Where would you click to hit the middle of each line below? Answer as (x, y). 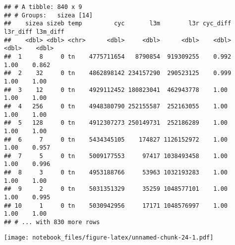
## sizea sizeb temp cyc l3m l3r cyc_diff (118, 24)
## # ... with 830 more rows (52, 222)
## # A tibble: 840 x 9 (43, 7)
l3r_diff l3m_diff (34, 32)
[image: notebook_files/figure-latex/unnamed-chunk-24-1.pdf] (109, 237)
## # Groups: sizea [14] (48, 15)
